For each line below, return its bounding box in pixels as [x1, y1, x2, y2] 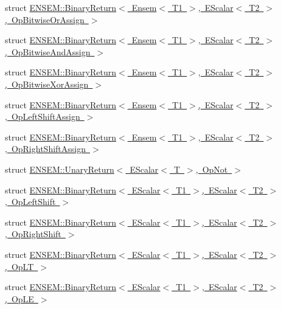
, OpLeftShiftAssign [5, 110, 80, 123]
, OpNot [195, 162, 228, 175]
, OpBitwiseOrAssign [5, 13, 85, 26]
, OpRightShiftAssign [5, 142, 86, 155]
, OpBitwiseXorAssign [5, 77, 89, 90]
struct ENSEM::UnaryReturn [5, 162, 114, 175]
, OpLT [5, 260, 34, 273]
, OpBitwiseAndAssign [5, 45, 91, 58]
